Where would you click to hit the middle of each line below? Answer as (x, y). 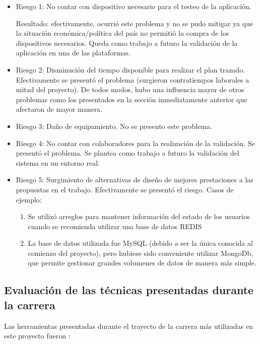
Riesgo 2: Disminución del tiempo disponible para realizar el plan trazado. (131, 69)
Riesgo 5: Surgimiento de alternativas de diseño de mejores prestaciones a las (135, 180)
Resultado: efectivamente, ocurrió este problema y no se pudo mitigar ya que (135, 23)
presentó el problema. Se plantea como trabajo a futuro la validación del (127, 153)
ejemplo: (29, 199)
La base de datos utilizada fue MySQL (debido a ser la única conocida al (140, 243)
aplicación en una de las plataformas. (73, 53)
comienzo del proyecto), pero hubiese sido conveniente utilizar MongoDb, (141, 253)
